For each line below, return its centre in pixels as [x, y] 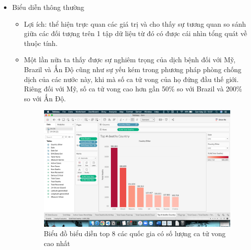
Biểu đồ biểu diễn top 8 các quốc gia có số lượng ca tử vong [135, 233]
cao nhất [57, 243]
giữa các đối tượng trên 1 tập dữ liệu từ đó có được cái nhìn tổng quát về [135, 33]
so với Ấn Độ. [45, 98]
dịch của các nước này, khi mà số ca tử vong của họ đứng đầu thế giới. [131, 79]
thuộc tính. [41, 43]
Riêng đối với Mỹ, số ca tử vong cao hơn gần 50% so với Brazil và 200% [133, 89]
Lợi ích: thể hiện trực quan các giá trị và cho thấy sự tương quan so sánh [135, 23]
